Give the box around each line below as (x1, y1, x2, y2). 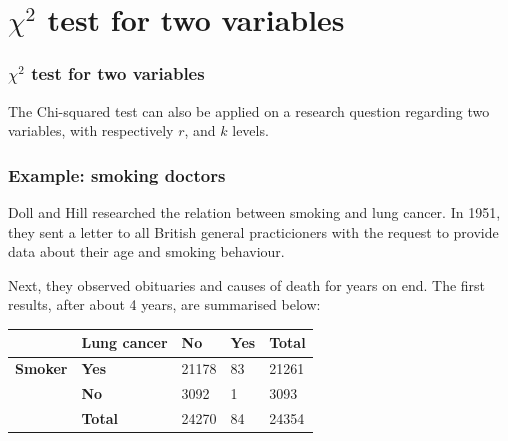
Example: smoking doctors (8, 162, 226, 187)
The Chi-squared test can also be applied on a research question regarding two (8, 100, 490, 121)
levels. (232, 120, 269, 141)
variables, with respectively (8, 120, 174, 141)
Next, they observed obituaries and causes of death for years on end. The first (8, 274, 486, 295)
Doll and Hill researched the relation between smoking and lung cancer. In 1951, (8, 202, 501, 222)
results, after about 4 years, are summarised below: (8, 294, 321, 315)
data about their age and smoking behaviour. (8, 241, 285, 262)
